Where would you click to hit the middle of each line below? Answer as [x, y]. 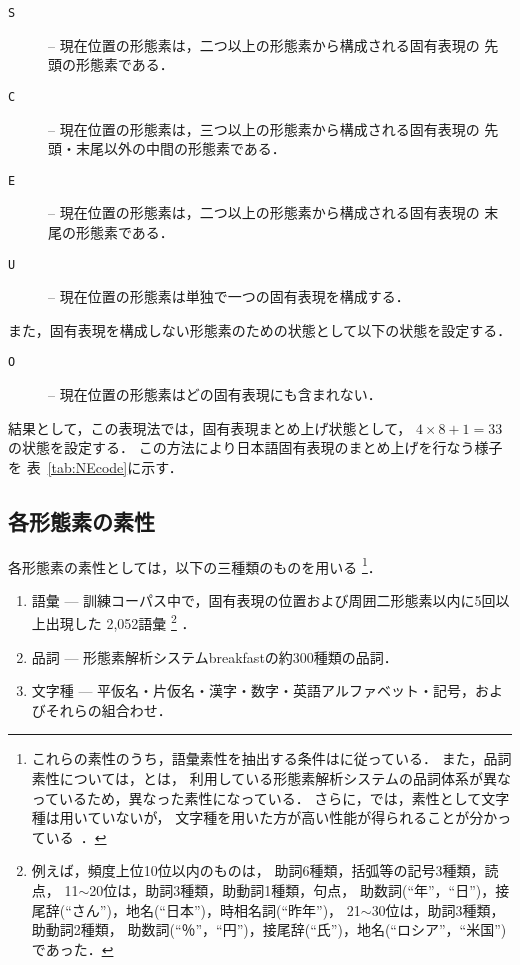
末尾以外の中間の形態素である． [180, 148]
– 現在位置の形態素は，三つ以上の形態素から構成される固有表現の [264, 128]
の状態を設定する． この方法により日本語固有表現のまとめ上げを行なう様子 [255, 447]
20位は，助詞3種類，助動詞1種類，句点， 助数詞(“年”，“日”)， [292, 890]
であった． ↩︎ [72, 948]
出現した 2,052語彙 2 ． [120, 622]
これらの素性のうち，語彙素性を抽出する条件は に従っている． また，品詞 [271, 758]
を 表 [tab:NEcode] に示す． [95, 466]
